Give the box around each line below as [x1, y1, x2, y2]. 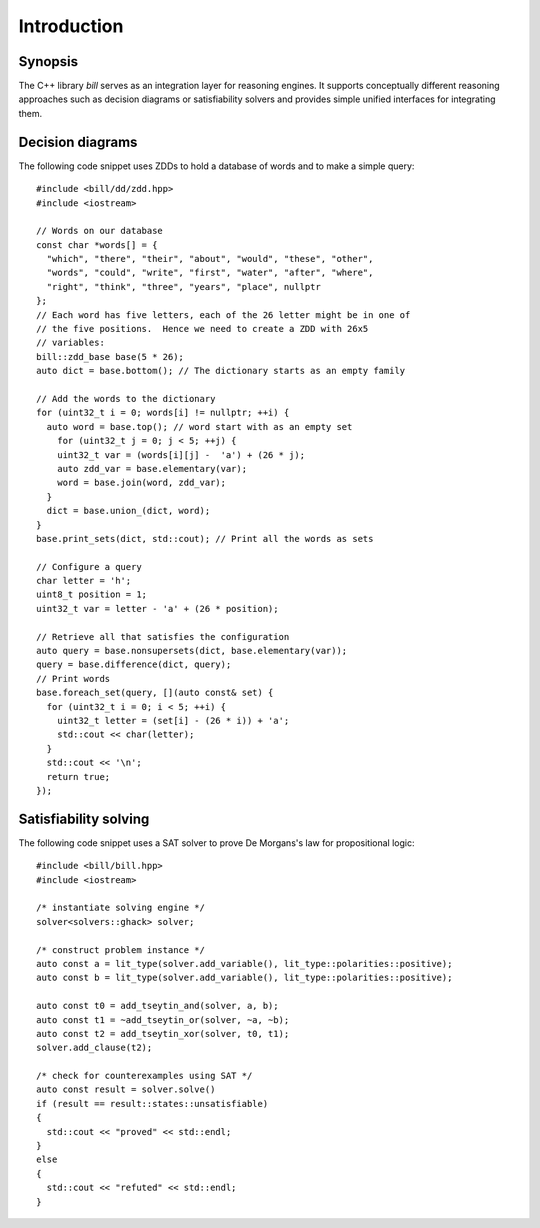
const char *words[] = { [36, 239, 158, 250]
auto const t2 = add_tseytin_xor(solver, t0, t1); [36, 1028, 290, 1039]
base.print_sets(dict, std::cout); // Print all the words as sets [36, 533, 374, 544]
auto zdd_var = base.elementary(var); [56, 463, 248, 474]
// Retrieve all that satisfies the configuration [36, 631, 290, 642]
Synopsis [18, 53, 79, 70]
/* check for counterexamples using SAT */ [36, 1070, 253, 1082]
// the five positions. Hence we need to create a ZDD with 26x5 [36, 323, 369, 335]
